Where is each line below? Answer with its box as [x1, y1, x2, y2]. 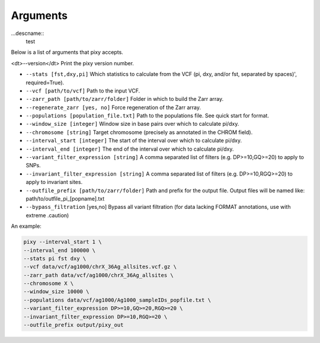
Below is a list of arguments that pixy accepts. [11, 49, 124, 56]
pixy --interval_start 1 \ [23, 239, 102, 246]
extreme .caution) [25, 211, 69, 219]
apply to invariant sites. [25, 179, 83, 186]
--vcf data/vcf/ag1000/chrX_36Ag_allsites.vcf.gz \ [23, 263, 177, 270]
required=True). [25, 79, 65, 86]
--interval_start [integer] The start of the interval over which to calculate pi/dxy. [25, 137, 242, 144]
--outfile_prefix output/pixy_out [23, 322, 124, 329]
